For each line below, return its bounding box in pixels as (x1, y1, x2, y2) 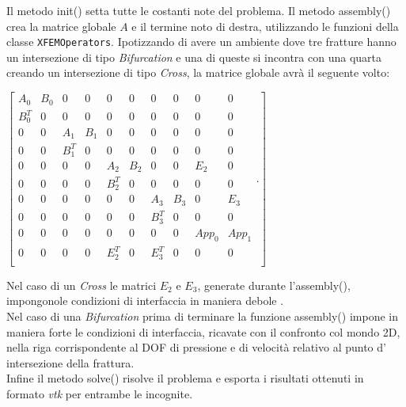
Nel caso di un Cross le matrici (6, 276, 157, 293)
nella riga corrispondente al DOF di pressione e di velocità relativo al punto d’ (6, 339, 386, 356)
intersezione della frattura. (6, 354, 135, 371)
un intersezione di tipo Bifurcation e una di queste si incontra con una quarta (6, 48, 381, 65)
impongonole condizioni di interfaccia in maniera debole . (6, 292, 284, 309)
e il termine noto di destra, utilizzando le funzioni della (131, 17, 399, 34)
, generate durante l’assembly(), (197, 276, 351, 293)
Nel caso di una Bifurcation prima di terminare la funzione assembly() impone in (6, 307, 398, 324)
